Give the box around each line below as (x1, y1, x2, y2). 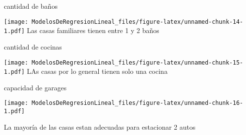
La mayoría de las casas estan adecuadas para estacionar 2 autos (4, 121, 196, 132)
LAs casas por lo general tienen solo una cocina (27, 66, 168, 76)
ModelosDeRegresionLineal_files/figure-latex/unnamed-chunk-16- (31, 100, 243, 107)
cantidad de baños (4, 1, 58, 11)
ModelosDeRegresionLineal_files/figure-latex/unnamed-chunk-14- (31, 18, 243, 25)
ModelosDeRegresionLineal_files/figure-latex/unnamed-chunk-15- (31, 59, 243, 66)
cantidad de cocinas (4, 41, 62, 51)
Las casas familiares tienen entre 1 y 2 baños (27, 25, 159, 35)
